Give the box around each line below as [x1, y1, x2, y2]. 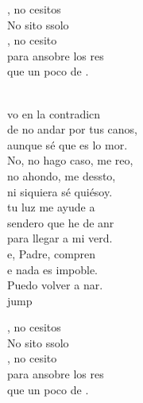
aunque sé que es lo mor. [7, 136, 128, 153]
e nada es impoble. [7, 261, 99, 277]
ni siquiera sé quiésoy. [7, 183, 113, 200]
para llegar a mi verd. [7, 230, 113, 246]
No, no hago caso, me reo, [7, 152, 133, 169]
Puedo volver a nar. [7, 277, 103, 293]
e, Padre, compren [7, 245, 96, 262]
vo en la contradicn [7, 105, 101, 122]
